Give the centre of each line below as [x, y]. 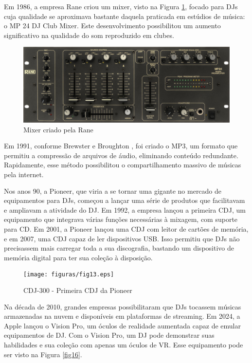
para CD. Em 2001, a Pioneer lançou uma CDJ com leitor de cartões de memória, [126, 229]
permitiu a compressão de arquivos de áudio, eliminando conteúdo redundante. [121, 155]
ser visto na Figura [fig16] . [43, 354]
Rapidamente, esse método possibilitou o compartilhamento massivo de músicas [123, 165]
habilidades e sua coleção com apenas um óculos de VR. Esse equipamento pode [124, 345]
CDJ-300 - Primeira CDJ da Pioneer [78, 290]
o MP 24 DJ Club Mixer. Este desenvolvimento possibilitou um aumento [112, 26]
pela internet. [24, 174]
